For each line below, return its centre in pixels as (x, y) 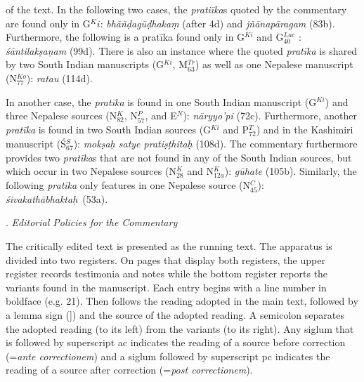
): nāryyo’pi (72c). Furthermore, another (270, 116)
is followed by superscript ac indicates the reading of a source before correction (176, 342)
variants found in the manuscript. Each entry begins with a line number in (166, 287)
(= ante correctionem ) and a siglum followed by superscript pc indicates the (168, 356)
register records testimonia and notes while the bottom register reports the (167, 274)
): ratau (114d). (59, 78)
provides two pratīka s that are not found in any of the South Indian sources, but (179, 157)
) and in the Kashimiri (305, 130)
